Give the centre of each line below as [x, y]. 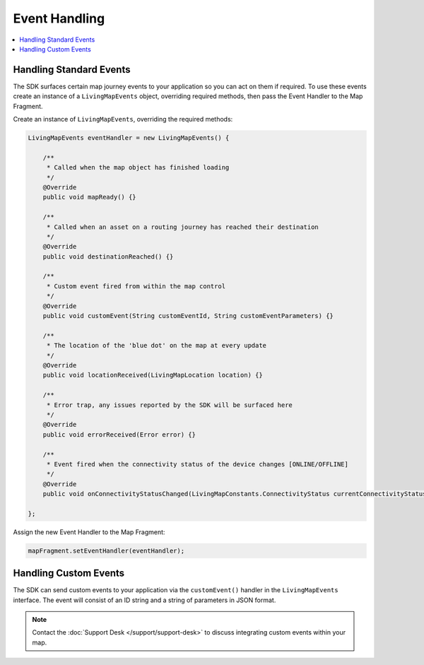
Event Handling [59, 18]
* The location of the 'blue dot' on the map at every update [157, 346]
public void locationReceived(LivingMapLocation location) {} [153, 375]
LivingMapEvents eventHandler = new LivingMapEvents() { [129, 138]
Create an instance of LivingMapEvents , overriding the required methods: [123, 119]
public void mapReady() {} [90, 197]
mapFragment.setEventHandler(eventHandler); [106, 551]
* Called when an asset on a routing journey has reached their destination [183, 227]
